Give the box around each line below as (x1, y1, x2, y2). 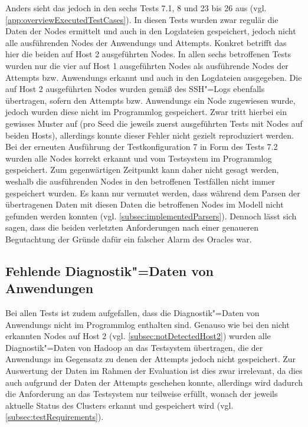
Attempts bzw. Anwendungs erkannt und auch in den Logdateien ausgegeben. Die (5, 71, 302, 83)
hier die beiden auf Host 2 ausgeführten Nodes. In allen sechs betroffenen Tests (5, 48, 291, 60)
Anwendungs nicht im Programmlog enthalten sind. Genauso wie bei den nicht (5, 318, 290, 330)
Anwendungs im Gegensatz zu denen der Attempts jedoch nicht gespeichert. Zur (5, 353, 296, 365)
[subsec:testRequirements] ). (5, 410, 104, 423)
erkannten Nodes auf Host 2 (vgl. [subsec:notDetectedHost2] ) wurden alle (5, 330, 271, 342)
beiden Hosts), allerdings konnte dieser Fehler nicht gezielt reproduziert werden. (5, 129, 294, 141)
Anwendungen (5, 279, 94, 297)
